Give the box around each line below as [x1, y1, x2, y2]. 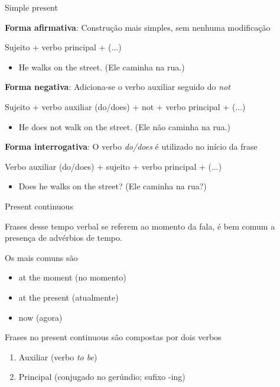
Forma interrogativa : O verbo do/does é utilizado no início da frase [5, 140, 258, 153]
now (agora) [18, 311, 63, 323]
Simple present [5, 1, 58, 13]
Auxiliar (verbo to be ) [18, 350, 97, 363]
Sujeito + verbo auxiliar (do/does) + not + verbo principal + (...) [5, 100, 246, 112]
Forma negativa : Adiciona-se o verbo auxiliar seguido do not [5, 80, 230, 93]
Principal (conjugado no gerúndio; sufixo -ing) [18, 370, 185, 383]
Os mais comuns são [5, 251, 78, 263]
